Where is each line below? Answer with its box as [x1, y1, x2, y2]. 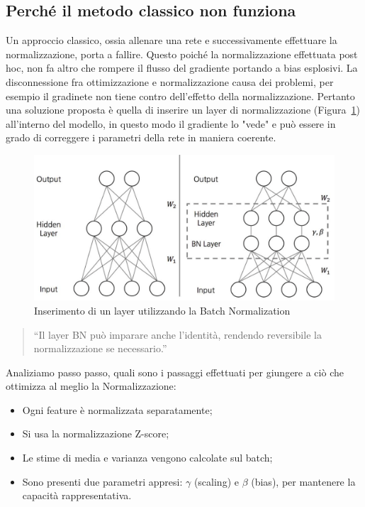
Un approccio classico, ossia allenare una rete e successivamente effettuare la [6, 33, 337, 48]
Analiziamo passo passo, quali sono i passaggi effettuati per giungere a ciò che [6, 364, 344, 379]
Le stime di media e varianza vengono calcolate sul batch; [22, 450, 273, 465]
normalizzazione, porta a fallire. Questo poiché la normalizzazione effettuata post [6, 46, 358, 61]
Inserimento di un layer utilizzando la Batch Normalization [34, 302, 291, 317]
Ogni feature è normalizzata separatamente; [22, 402, 213, 417]
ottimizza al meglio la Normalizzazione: [6, 378, 176, 393]
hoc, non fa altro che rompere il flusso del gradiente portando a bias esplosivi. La [6, 60, 358, 75]
